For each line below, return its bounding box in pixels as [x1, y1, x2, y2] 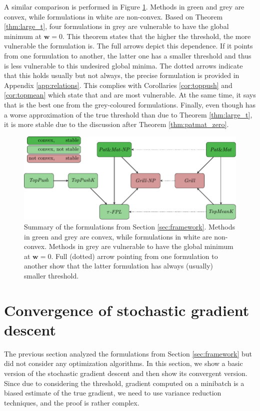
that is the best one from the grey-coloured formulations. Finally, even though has [4, 99, 256, 109]
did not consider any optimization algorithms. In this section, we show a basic [4, 358, 243, 368]
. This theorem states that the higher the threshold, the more [62, 30, 251, 41]
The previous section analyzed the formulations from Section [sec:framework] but [4, 348, 252, 358]
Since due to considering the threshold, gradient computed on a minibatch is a [4, 377, 244, 388]
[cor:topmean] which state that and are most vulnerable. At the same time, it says [4, 89, 256, 100]
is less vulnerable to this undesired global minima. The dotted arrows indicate [4, 60, 243, 70]
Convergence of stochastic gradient [4, 299, 249, 320]
